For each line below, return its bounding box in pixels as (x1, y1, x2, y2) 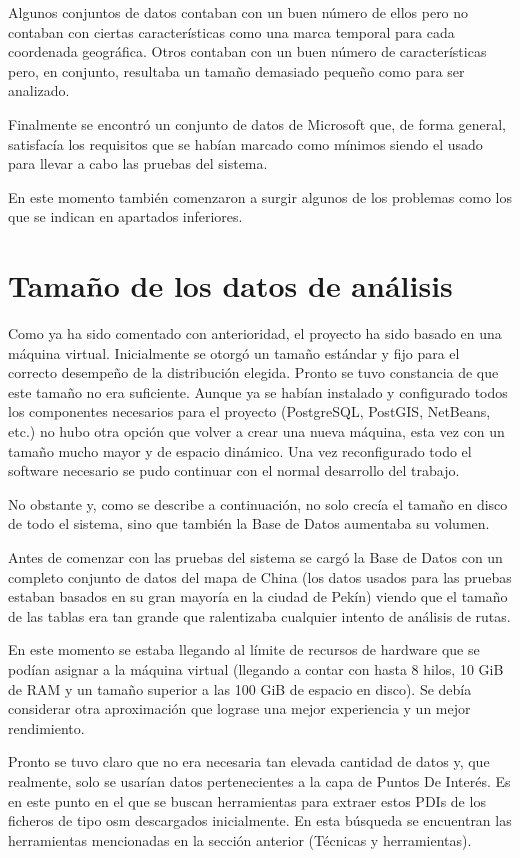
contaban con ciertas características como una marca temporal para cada (8, 21, 455, 42)
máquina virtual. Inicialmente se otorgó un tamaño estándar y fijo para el (8, 342, 460, 363)
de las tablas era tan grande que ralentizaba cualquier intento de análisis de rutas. (8, 605, 511, 626)
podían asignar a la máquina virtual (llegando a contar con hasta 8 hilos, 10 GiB (8, 658, 504, 679)
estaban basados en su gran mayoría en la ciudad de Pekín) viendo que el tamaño (8, 586, 508, 607)
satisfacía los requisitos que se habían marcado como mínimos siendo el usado (8, 133, 483, 154)
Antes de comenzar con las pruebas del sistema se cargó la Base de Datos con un (8, 547, 503, 567)
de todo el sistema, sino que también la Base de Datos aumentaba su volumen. (8, 513, 490, 534)
